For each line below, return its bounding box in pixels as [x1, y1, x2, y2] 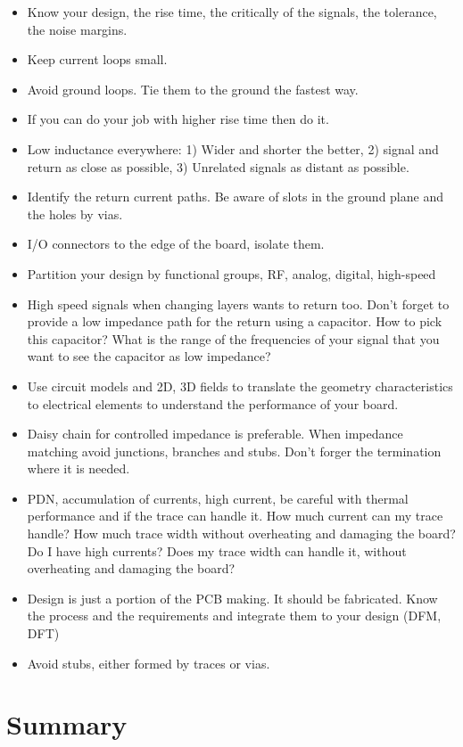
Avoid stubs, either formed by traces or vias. [27, 653, 270, 672]
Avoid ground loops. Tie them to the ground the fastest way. [27, 79, 359, 98]
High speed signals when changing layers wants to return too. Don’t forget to [27, 294, 450, 313]
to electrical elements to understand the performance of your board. [27, 394, 399, 413]
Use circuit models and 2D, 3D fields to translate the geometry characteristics [27, 376, 453, 395]
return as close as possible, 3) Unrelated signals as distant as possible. [27, 157, 409, 176]
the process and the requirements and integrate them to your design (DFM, [27, 606, 442, 625]
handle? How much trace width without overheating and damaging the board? [27, 524, 456, 543]
